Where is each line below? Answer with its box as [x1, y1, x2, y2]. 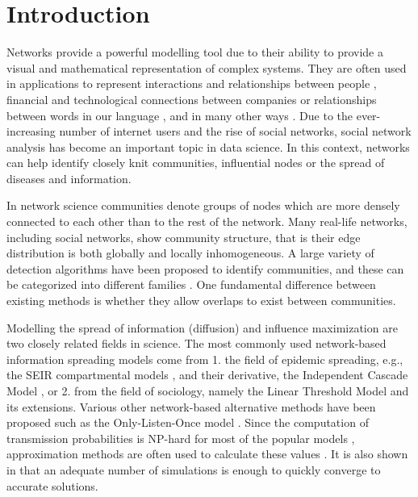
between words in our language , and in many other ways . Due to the [6, 106, 353, 123]
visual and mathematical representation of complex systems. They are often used [6, 59, 407, 76]
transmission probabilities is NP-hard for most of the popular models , [6, 429, 355, 446]
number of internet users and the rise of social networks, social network [59, 123, 412, 140]
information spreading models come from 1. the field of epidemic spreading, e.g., [6, 350, 403, 367]
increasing [6, 123, 56, 140]
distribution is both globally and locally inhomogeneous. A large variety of [6, 244, 374, 261]
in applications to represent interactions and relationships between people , [6, 75, 377, 92]
